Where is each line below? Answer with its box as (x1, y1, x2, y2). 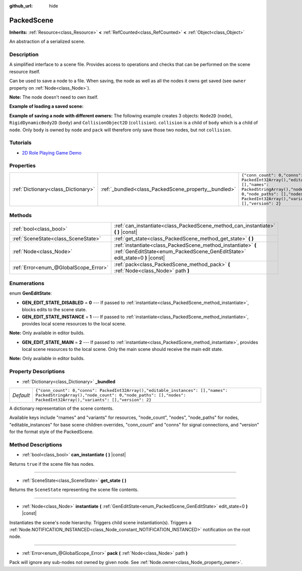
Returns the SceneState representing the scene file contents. (9, 486, 139, 493)
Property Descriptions (9, 368, 65, 375)
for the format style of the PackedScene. (9, 429, 94, 435)
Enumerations (9, 279, 45, 287)
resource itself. (9, 68, 40, 75)
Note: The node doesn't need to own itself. (9, 94, 99, 100)
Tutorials (9, 139, 32, 146)
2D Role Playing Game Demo (22, 150, 82, 156)
